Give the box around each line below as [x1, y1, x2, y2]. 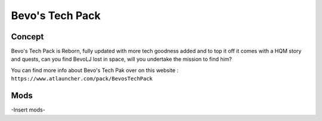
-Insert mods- [11, 106, 46, 113]
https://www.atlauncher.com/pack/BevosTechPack [11, 75, 153, 82]
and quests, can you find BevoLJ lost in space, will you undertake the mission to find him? [11, 55, 233, 63]
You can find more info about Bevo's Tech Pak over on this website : [11, 66, 179, 74]
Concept [11, 32, 44, 42]
